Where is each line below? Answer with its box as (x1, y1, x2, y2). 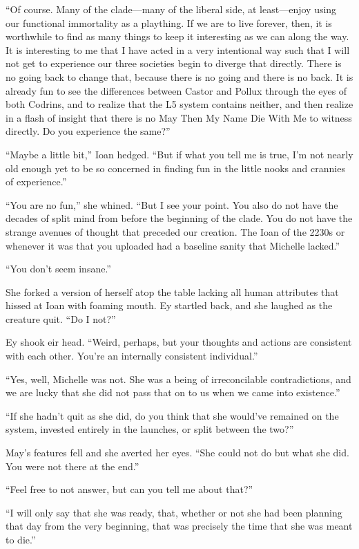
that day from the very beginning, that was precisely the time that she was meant (6, 519, 353, 533)
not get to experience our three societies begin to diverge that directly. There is (6, 56, 342, 71)
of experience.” (6, 174, 67, 189)
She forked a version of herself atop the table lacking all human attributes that (6, 284, 339, 299)
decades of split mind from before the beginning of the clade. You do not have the (6, 211, 353, 225)
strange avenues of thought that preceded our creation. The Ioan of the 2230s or (6, 224, 345, 239)
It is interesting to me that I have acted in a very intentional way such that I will (6, 42, 350, 57)
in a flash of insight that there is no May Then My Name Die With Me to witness (6, 110, 352, 124)
